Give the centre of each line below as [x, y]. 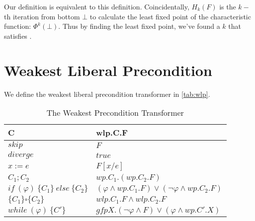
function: [18, 26]
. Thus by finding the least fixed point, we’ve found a [139, 26]
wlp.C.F [112, 133]
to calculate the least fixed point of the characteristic [170, 16]
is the [228, 6]
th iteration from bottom [42, 16]
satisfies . [18, 36]
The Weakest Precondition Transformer [115, 113]
